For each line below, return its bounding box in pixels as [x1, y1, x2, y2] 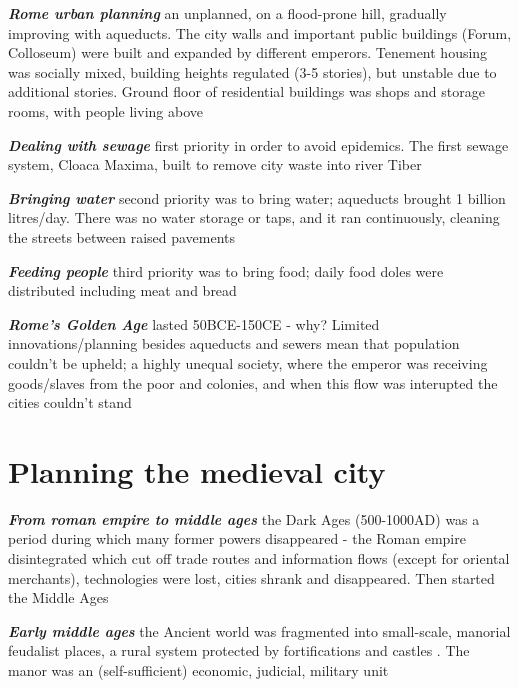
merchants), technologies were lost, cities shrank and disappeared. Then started [8, 567, 495, 588]
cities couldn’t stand [8, 392, 132, 413]
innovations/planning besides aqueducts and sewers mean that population [8, 333, 460, 354]
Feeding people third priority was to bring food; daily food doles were [8, 260, 444, 281]
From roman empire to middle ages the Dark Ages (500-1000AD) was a [8, 508, 480, 529]
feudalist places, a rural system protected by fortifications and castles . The [8, 640, 470, 661]
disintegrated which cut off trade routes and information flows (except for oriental [8, 548, 510, 568]
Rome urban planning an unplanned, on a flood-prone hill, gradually [8, 3, 447, 23]
